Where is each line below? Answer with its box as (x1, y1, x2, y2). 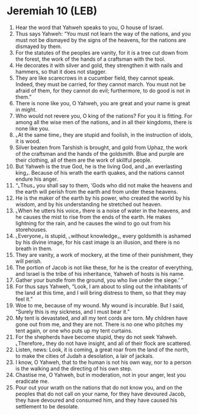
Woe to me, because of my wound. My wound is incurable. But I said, (15, 301, 185, 309)
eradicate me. (15, 378, 50, 385)
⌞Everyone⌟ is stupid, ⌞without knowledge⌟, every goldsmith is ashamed (15, 232, 191, 239)
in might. (15, 106, 37, 113)
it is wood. (15, 137, 41, 144)
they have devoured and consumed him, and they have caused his (15, 397, 178, 404)
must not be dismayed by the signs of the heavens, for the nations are (15, 36, 187, 43)
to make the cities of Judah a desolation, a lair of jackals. (15, 352, 155, 359)
